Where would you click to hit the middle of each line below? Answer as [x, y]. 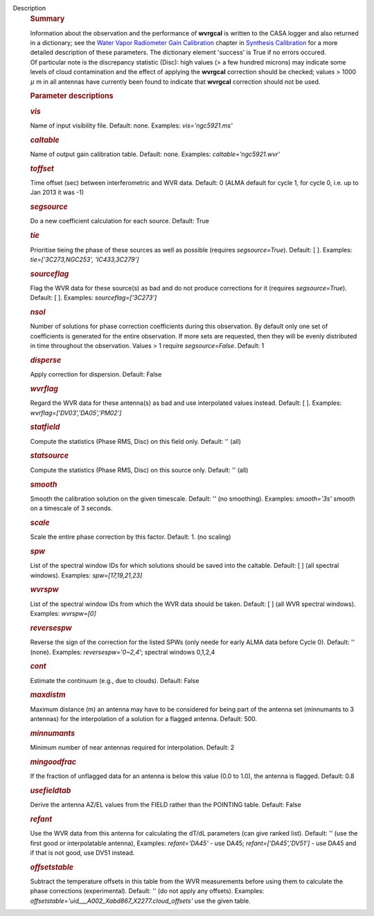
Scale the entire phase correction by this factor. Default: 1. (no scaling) [131, 537]
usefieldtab [51, 790]
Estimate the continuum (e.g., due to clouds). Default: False [115, 680]
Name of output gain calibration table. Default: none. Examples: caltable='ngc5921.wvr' [155, 154]
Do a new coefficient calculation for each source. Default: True [119, 221]
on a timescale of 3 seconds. [71, 508]
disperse [46, 360]
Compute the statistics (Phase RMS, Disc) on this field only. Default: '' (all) [136, 441]
